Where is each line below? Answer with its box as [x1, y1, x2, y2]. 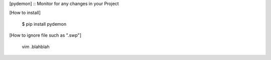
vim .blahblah [22, 44, 50, 50]
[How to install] [9, 10, 41, 16]
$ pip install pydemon [22, 21, 67, 27]
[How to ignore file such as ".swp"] [9, 32, 81, 38]
